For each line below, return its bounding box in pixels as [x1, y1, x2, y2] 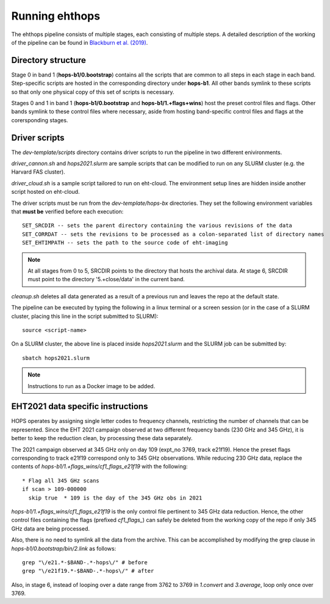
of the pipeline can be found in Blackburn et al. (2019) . [11, 39, 148, 46]
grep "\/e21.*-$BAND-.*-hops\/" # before [22, 559, 148, 565]
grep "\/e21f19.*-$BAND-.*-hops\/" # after [22, 567, 154, 575]
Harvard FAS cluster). [11, 168, 65, 175]
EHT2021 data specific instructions [11, 401, 148, 412]
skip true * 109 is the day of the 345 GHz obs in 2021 [28, 494, 203, 501]
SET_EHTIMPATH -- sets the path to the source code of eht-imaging [22, 239, 228, 246]
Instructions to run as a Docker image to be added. [27, 382, 156, 389]
